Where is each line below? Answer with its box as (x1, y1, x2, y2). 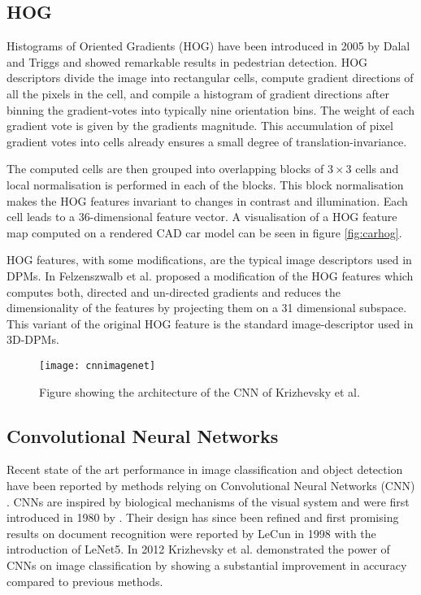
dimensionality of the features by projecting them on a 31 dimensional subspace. (7, 299, 407, 316)
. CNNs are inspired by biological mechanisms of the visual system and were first (7, 493, 410, 510)
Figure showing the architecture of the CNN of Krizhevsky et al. (39, 383, 360, 400)
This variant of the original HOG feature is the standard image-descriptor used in (7, 315, 414, 332)
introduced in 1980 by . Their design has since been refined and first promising (7, 509, 399, 526)
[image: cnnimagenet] (39, 359, 156, 371)
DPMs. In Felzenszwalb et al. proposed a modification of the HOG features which (7, 267, 414, 284)
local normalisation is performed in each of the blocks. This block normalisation (7, 176, 404, 193)
